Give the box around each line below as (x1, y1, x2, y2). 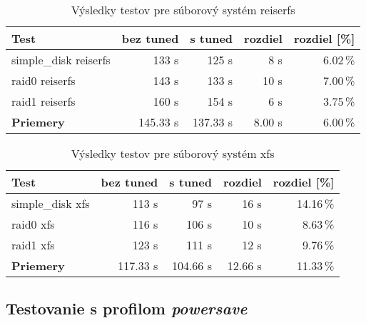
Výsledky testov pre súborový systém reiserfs (71, 1, 295, 18)
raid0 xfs (11, 216, 55, 232)
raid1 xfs (11, 237, 55, 253)
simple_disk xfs (11, 195, 90, 212)
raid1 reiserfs (11, 93, 76, 109)
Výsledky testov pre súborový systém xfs (71, 145, 275, 161)
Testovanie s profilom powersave (6, 297, 248, 319)
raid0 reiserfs (11, 72, 76, 89)
